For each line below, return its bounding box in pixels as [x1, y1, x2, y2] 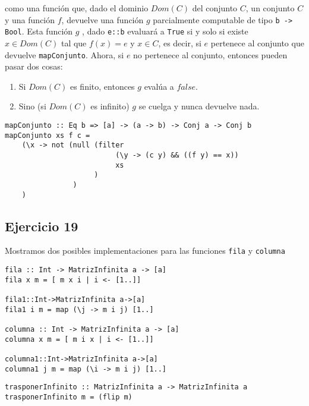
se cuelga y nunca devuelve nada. [138, 100, 260, 112]
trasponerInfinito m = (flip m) [5, 392, 133, 401]
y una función [5, 13, 55, 26]
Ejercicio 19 [5, 216, 78, 235]
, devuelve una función [61, 13, 144, 26]
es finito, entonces [70, 80, 135, 92]
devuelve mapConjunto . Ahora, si [5, 48, 124, 61]
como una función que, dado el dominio [5, 2, 149, 14]
